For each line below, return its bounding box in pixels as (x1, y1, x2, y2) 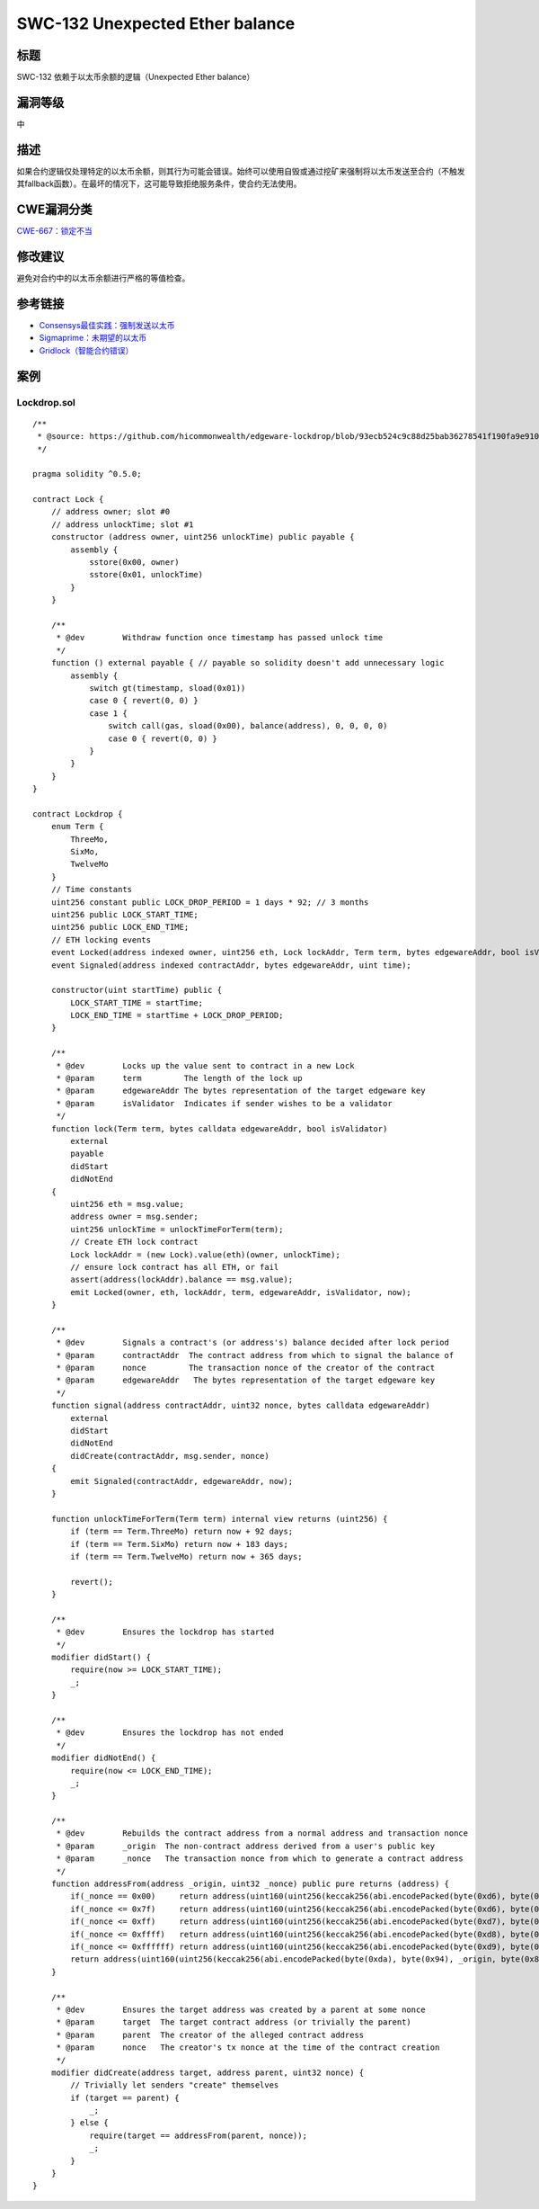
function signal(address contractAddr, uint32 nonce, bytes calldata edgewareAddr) (50, 1400, 431, 1411)
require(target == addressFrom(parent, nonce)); (89, 2130, 307, 2141)
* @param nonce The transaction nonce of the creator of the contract (56, 1363, 436, 1373)
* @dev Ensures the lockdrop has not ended (56, 1728, 284, 1738)
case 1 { (89, 708, 128, 719)
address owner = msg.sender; (70, 1212, 199, 1222)
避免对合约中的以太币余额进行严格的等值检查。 (16, 273, 190, 283)
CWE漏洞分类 (16, 202, 93, 218)
